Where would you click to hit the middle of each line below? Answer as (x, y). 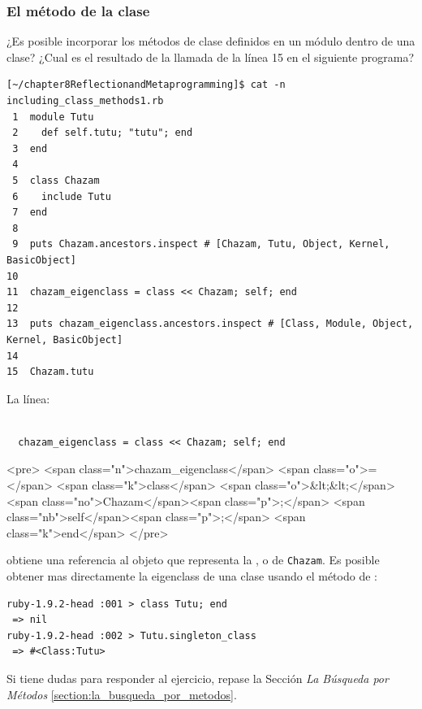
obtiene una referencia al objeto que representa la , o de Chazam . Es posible (193, 560)
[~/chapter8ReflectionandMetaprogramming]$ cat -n (146, 85)
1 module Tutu (53, 117)
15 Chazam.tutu (50, 372)
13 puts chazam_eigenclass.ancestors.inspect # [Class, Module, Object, (210, 324)
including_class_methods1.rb (85, 101)
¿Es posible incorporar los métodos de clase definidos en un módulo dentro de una (211, 41)
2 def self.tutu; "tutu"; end (103, 133)
